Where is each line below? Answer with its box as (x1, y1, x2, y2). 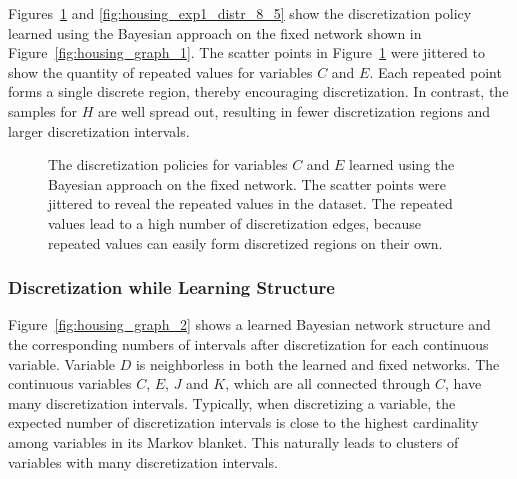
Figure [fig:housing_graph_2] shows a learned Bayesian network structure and (8, 314, 491, 335)
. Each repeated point (369, 61, 502, 82)
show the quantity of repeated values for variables (8, 61, 313, 82)
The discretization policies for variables (48, 154, 288, 175)
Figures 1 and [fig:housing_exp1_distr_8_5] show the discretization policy (8, 3, 472, 23)
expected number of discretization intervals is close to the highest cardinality (8, 412, 479, 433)
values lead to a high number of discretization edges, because (48, 212, 421, 233)
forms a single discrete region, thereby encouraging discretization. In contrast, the (8, 81, 509, 102)
